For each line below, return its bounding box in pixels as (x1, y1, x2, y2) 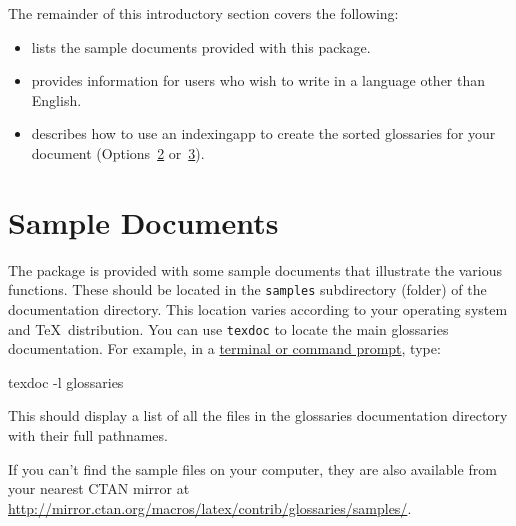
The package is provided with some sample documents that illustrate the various (8, 259, 503, 280)
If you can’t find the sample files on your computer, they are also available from (8, 458, 497, 479)
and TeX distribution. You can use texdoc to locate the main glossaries (8, 318, 449, 339)
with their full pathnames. (8, 424, 168, 445)
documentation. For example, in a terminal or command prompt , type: (8, 338, 441, 359)
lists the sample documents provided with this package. (31, 36, 371, 57)
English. (31, 89, 82, 110)
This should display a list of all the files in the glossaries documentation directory (8, 405, 508, 426)
